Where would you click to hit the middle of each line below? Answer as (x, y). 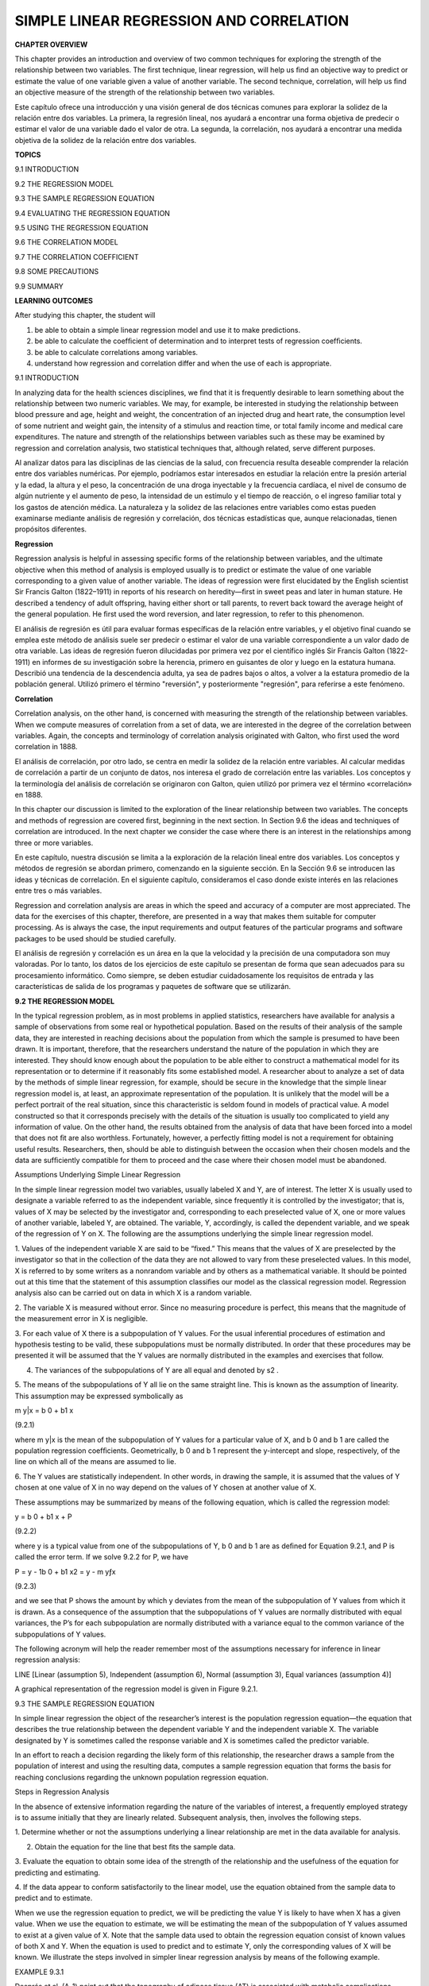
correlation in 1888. (46, 747)
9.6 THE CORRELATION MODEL (66, 242)
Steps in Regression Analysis (62, 1792)
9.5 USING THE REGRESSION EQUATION (81, 228)
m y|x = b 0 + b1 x (44, 1410)
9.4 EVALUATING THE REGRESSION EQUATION (93, 213)
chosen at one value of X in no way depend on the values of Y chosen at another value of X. (166, 1488)
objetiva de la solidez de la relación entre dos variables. (106, 140)
